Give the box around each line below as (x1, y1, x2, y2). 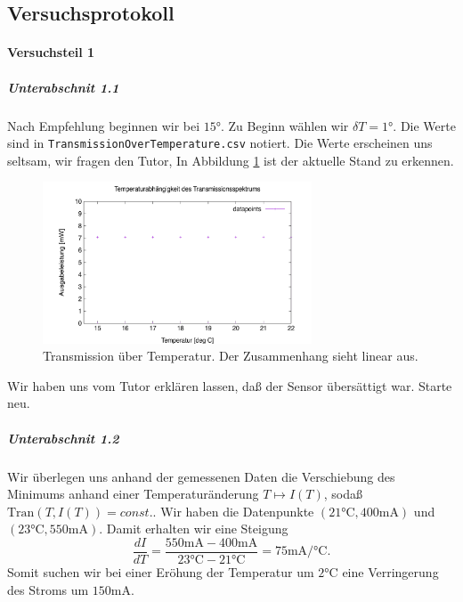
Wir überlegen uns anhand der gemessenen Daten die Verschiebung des (7, 467, 395, 485)
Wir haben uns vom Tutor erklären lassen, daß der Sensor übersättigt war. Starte (7, 376, 452, 395)
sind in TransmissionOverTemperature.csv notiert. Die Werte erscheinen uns (7, 134, 433, 152)
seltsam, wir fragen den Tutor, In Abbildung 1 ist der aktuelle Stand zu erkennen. (7, 150, 454, 169)
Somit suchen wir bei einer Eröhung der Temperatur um (7, 563, 314, 582)
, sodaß (323, 484, 362, 503)
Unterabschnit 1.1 (7, 77, 119, 96)
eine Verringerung (342, 563, 439, 582)
